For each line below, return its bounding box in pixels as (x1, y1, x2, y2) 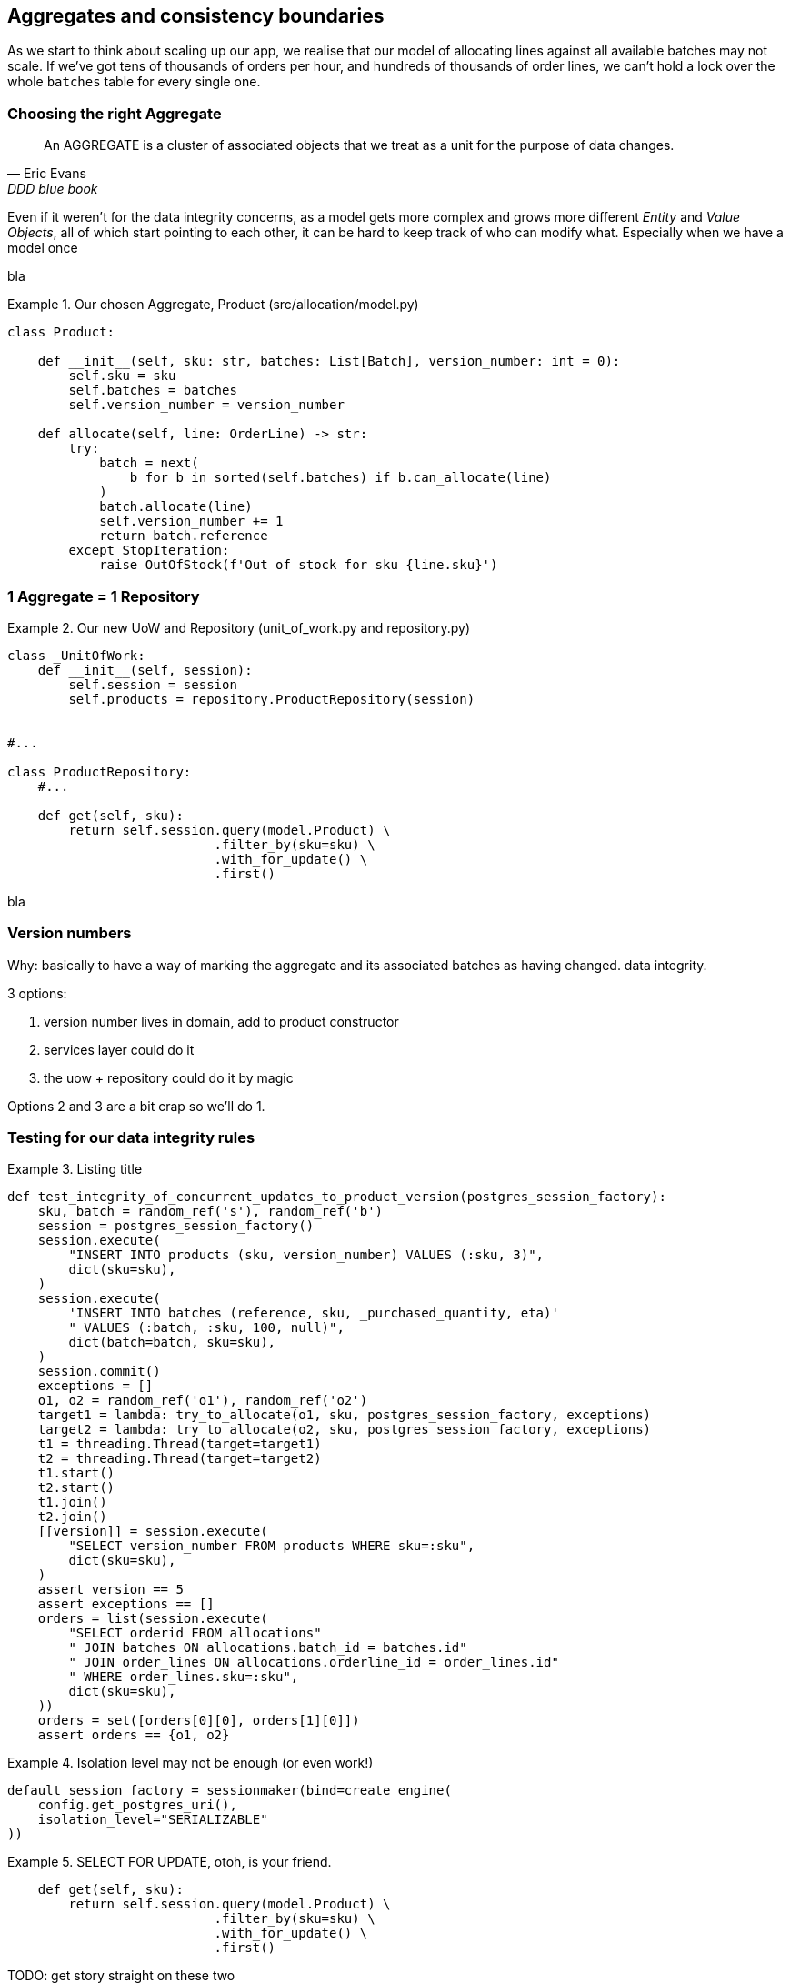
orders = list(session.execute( (37, 1611, 268, 1627)
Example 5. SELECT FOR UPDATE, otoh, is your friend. (7, 1854, 332, 1870)
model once (7, 240, 78, 256)
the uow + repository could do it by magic (44, 1069, 294, 1086)
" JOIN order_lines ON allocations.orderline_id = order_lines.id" (68, 1655, 559, 1670)
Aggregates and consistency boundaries (7, 5, 385, 27)
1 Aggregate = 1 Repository (7, 586, 200, 606)
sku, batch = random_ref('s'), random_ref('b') (37, 1204, 384, 1219)
